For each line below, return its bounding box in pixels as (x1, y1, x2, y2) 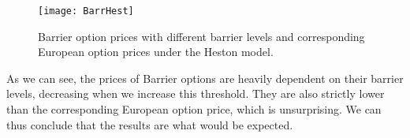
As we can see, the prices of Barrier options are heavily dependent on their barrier (6, 69, 404, 86)
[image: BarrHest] (38, 6, 134, 17)
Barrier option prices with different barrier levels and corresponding (38, 28, 365, 44)
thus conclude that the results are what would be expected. (6, 116, 293, 132)
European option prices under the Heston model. (38, 43, 274, 60)
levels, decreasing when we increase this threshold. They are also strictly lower (6, 85, 385, 102)
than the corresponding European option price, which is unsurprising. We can (6, 101, 382, 117)
